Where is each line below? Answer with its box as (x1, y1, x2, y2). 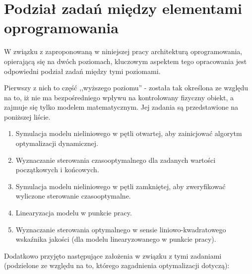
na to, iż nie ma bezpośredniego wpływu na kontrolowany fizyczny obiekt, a (4, 92, 234, 102)
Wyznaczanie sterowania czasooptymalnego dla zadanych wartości (15, 154, 216, 165)
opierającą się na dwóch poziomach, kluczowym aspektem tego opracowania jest (4, 56, 247, 66)
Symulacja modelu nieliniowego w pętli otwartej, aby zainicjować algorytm (15, 128, 242, 138)
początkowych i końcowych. (15, 164, 99, 175)
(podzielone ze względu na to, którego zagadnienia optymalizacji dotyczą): (4, 260, 230, 271)
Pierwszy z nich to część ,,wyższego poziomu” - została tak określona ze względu (4, 82, 249, 93)
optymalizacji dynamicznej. (15, 138, 98, 148)
